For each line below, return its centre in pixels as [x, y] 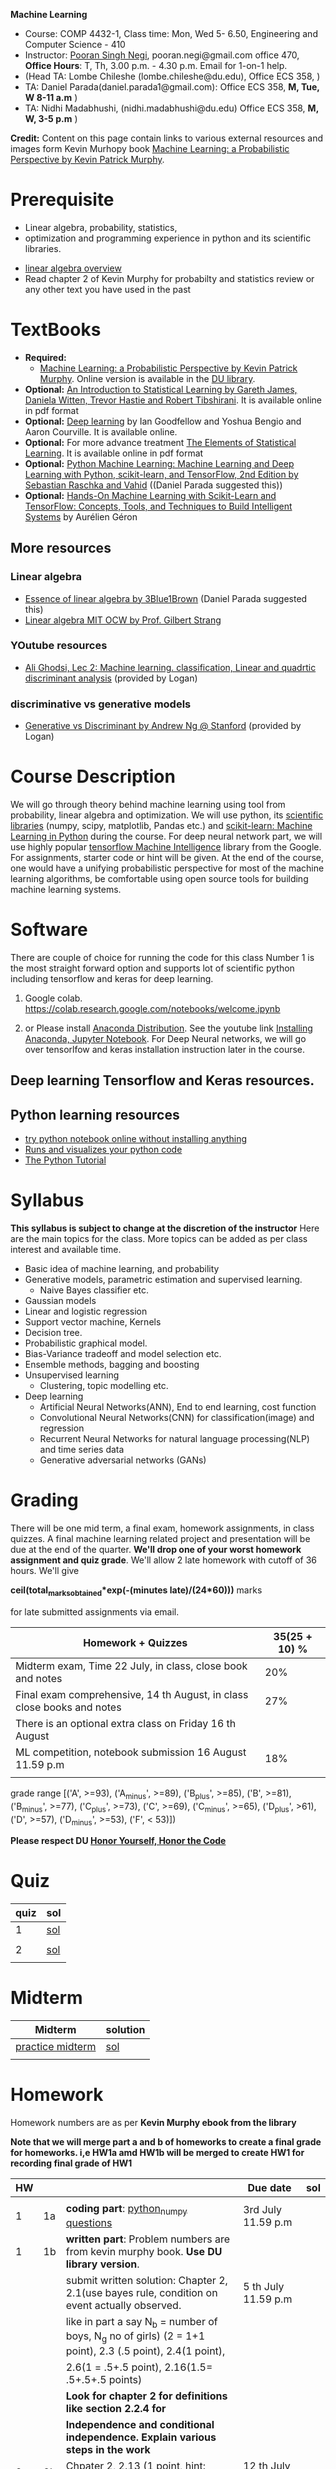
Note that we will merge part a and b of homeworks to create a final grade [166, 2142]
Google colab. [53, 998]
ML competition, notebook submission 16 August [131, 1752]
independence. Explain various [141, 2437]
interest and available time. [66, 1250]
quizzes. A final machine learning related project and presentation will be [160, 1539]
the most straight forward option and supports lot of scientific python [152, 968]
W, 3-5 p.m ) [51, 118]
